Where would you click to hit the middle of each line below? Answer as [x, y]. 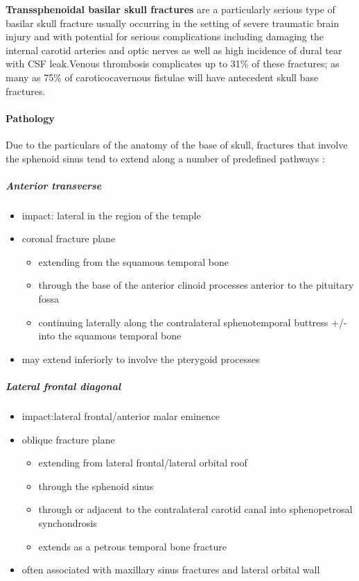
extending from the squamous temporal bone [134, 261]
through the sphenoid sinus [96, 486]
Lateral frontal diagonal [63, 386]
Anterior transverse [54, 185]
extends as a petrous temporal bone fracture [133, 546]
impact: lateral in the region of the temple [111, 215]
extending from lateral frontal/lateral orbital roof [143, 463]
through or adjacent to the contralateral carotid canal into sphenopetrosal [195, 509]
